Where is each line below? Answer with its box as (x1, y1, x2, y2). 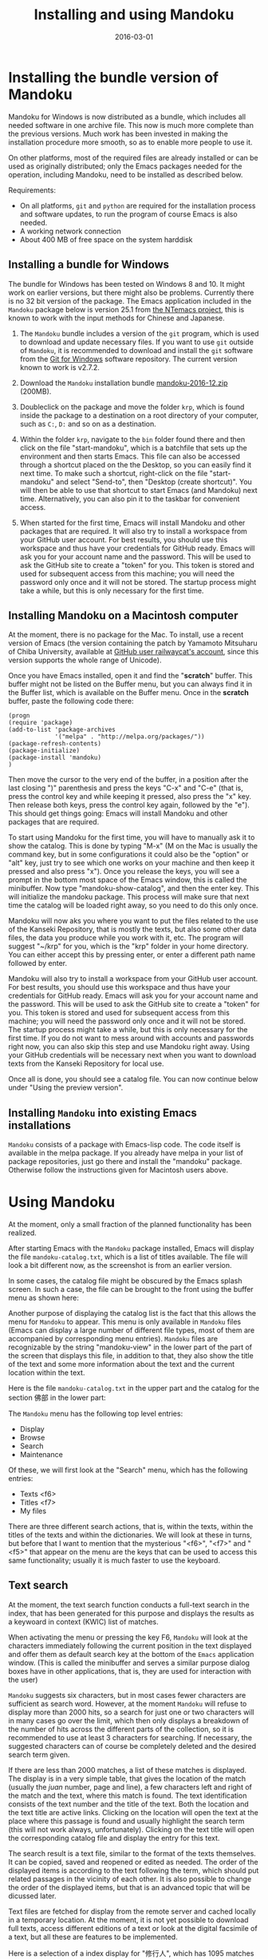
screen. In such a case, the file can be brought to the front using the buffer (8, 1285, 254, 1294)
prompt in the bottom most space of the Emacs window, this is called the (8, 875, 247, 884)
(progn (8, 712, 30, 720)
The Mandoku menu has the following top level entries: (8, 1409, 183, 1419)
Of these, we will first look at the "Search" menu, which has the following (8, 1465, 249, 1475)
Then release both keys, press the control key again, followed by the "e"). (8, 801, 250, 810)
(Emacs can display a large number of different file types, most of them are (8, 1325, 255, 1335)
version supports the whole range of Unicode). (8, 655, 162, 665)
